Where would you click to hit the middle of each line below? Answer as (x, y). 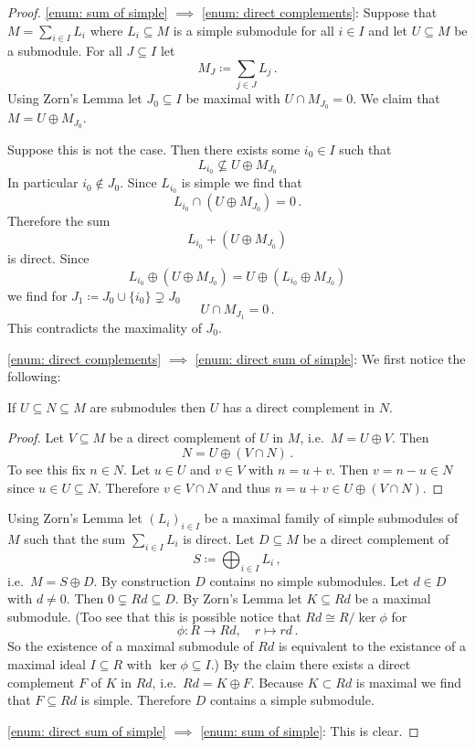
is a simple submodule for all (253, 30)
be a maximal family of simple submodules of (331, 518)
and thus (246, 487)
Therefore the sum (59, 221)
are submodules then (148, 406)
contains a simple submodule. (292, 700)
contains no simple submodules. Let (309, 580)
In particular (43, 182)
